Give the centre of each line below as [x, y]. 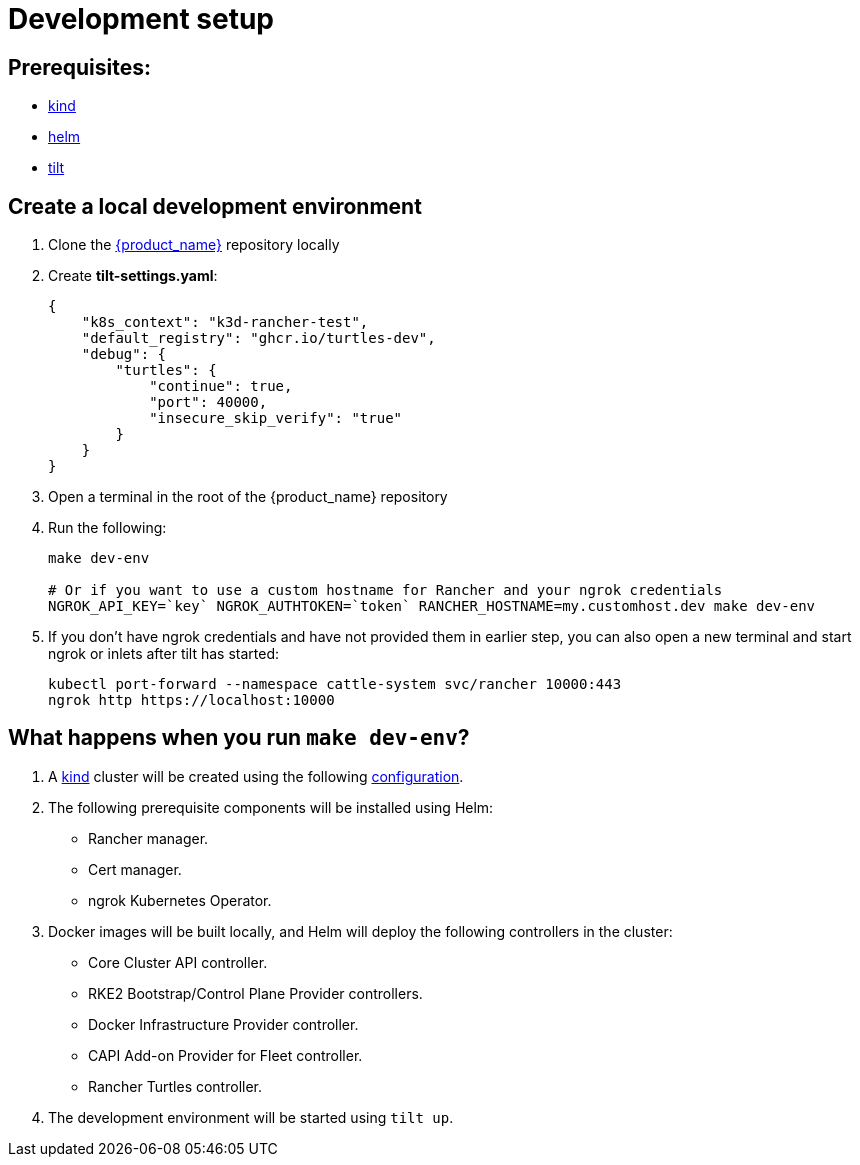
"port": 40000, [208, 402]
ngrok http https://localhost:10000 [191, 700]
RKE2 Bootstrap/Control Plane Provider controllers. [255, 993]
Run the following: [107, 528]
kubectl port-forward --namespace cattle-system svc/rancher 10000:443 [335, 684]
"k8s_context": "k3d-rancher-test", [225, 322]
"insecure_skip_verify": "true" [276, 418]
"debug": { [124, 354]
